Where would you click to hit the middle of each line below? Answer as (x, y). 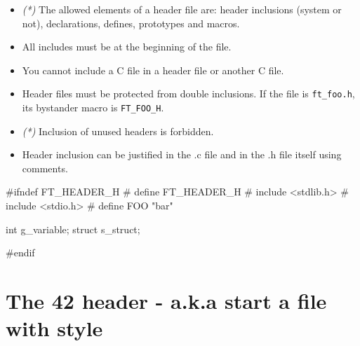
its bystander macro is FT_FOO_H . (93, 108)
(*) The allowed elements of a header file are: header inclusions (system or (182, 9)
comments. (45, 168)
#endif (20, 252)
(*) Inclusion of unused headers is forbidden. (118, 131)
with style (54, 328)
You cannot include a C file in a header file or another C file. (153, 70)
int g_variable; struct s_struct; (73, 229)
